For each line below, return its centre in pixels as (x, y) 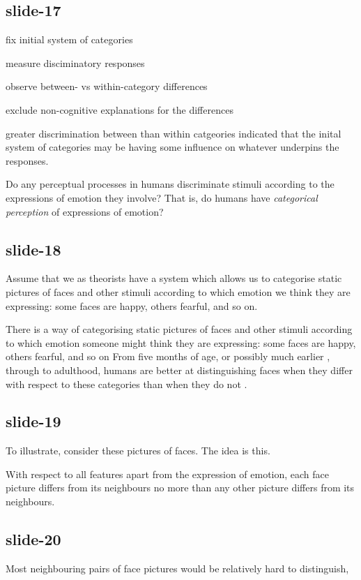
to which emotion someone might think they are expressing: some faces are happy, (181, 342)
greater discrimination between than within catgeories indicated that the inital (174, 133)
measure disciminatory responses (75, 62)
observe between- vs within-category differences (107, 86)
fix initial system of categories (69, 39)
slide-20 (33, 539)
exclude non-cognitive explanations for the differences (120, 109)
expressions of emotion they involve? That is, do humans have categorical (162, 197)
